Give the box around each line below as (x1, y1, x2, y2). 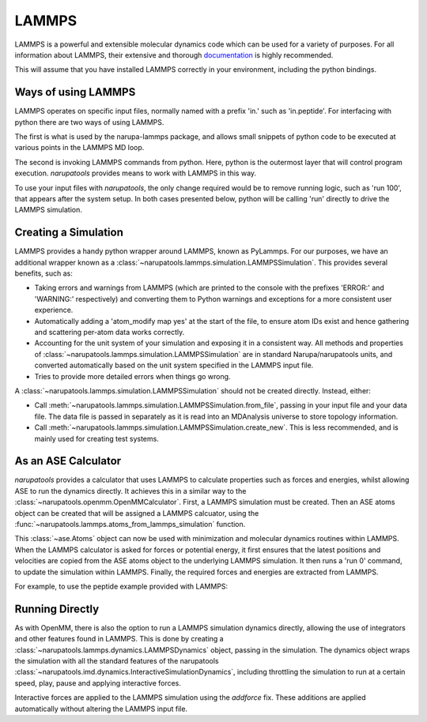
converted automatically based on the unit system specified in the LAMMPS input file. (34, 360, 314, 370)
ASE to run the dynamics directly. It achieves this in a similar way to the (14, 486, 247, 495)
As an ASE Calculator (14, 454, 122, 468)
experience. (34, 305, 74, 315)
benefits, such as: (14, 269, 73, 278)
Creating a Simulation (14, 226, 124, 239)
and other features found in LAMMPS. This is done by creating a (14, 634, 225, 644)
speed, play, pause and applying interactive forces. (14, 678, 182, 687)
